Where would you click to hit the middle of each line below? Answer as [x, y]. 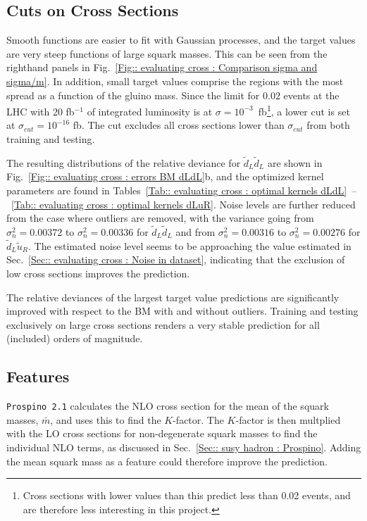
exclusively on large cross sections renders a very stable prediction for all [163, 324]
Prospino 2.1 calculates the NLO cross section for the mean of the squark [168, 406]
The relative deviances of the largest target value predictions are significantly [173, 297]
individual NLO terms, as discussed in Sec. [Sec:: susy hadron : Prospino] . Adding [184, 447]
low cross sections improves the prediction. [98, 274]
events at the [311, 95]
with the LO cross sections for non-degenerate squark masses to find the [162, 433]
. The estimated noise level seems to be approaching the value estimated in [189, 245]
